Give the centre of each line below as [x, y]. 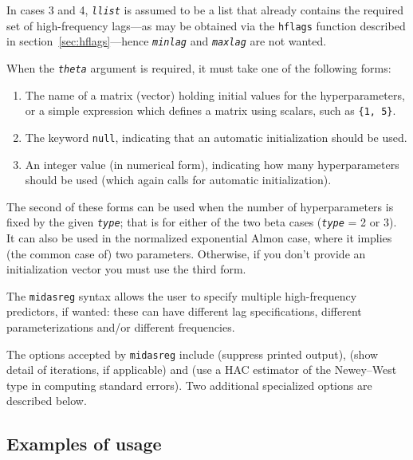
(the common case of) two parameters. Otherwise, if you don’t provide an [186, 253]
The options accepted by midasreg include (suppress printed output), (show [193, 354]
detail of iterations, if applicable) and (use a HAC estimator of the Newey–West [202, 370]
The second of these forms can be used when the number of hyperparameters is [200, 206]
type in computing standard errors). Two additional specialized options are [189, 385]
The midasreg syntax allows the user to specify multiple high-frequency [182, 295]
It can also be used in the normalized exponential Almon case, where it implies [199, 237]
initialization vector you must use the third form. [126, 269]
